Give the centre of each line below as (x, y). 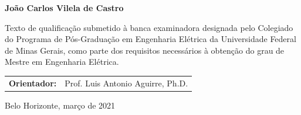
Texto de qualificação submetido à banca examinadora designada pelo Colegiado (149, 27)
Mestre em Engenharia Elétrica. (62, 62)
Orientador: (33, 83)
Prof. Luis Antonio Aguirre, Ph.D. (126, 83)
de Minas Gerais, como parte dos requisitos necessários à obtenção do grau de (145, 50)
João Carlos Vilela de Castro (64, 8)
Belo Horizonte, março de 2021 (60, 105)
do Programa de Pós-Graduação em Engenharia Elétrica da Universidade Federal (150, 39)
